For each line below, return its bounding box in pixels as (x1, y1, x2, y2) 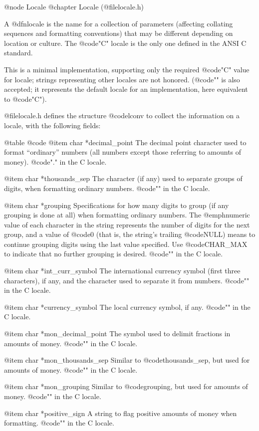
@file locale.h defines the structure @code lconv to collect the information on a (4, 110, 240, 121)
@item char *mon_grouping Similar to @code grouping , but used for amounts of (4, 381, 248, 392)
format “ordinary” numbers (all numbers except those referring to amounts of (4, 147, 242, 157)
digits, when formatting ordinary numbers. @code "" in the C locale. (4, 183, 210, 193)
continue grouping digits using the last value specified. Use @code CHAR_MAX (4, 238, 248, 249)
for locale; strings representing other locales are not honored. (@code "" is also (4, 74, 240, 84)
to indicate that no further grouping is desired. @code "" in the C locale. (4, 248, 223, 259)
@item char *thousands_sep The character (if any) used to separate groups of (4, 173, 243, 184)
